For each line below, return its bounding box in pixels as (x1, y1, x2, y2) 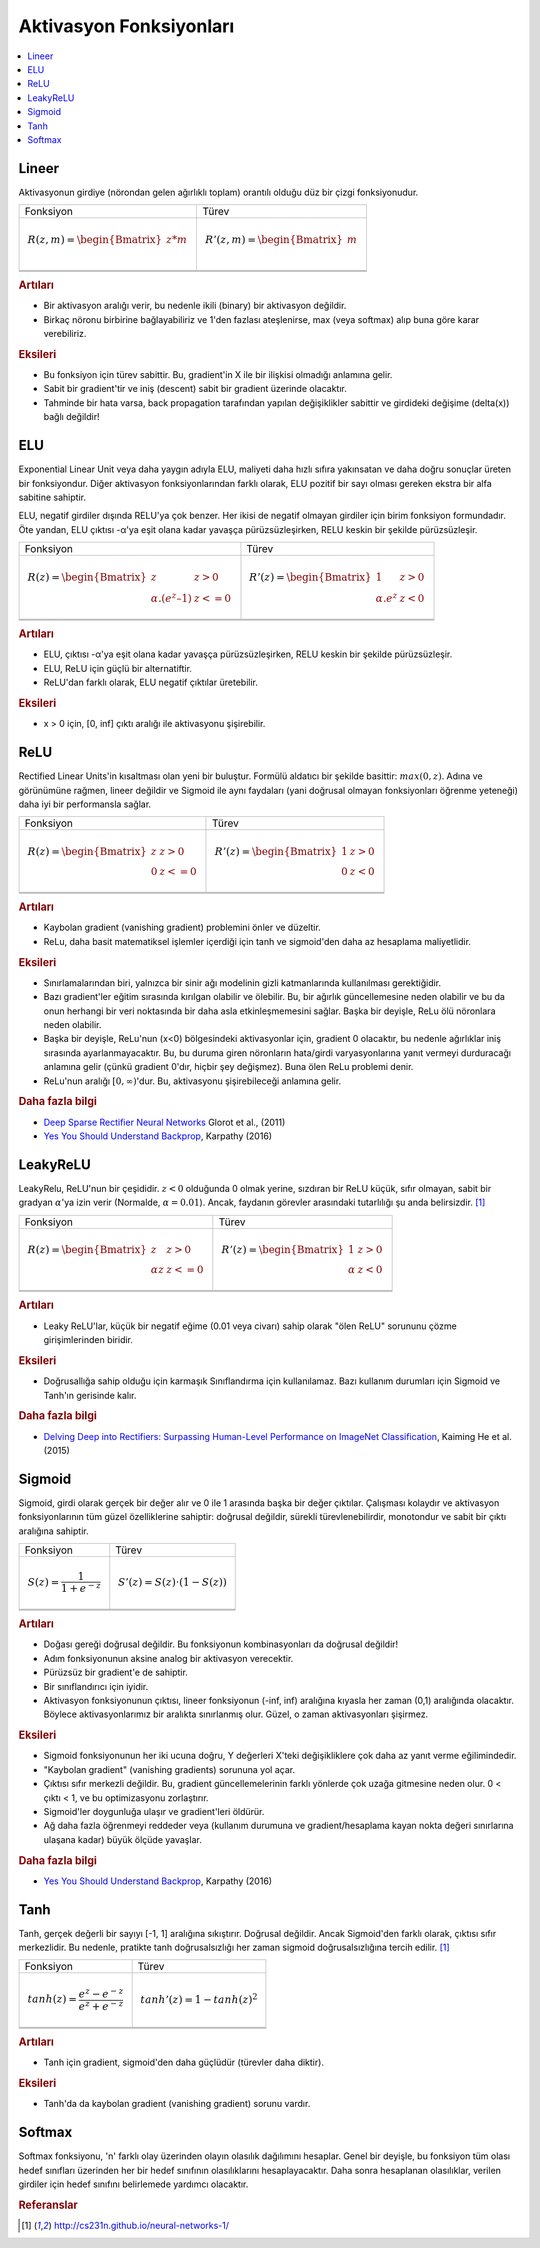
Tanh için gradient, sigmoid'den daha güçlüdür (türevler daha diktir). (43, 2056, 325, 2069)
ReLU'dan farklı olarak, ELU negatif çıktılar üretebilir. (43, 676, 259, 689)
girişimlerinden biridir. (43, 1334, 134, 1346)
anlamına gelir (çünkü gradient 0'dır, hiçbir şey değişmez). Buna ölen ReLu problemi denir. (43, 1061, 414, 1073)
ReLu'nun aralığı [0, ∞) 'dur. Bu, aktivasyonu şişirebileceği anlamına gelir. (43, 1075, 342, 1087)
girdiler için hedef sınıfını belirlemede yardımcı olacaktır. (18, 2178, 249, 2190)
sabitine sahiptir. (18, 491, 87, 503)
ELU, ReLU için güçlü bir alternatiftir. (43, 662, 192, 674)
